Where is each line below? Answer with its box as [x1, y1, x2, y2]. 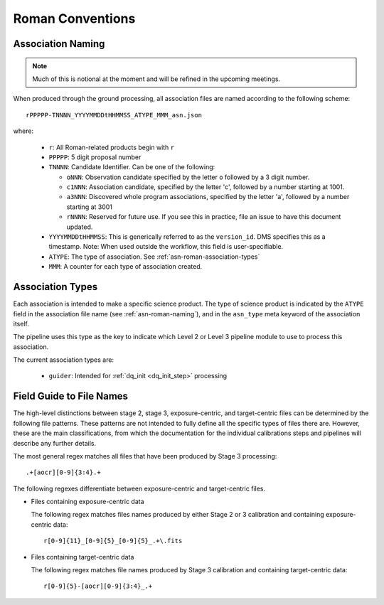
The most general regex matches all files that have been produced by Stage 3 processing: [13, 451, 277, 460]
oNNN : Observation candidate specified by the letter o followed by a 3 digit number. [66, 173, 310, 181]
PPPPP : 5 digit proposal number [48, 153, 142, 161]
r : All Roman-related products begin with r [48, 143, 175, 151]
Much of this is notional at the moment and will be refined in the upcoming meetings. [32, 75, 281, 83]
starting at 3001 [66, 203, 113, 211]
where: [13, 127, 34, 135]
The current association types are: [13, 355, 114, 364]
